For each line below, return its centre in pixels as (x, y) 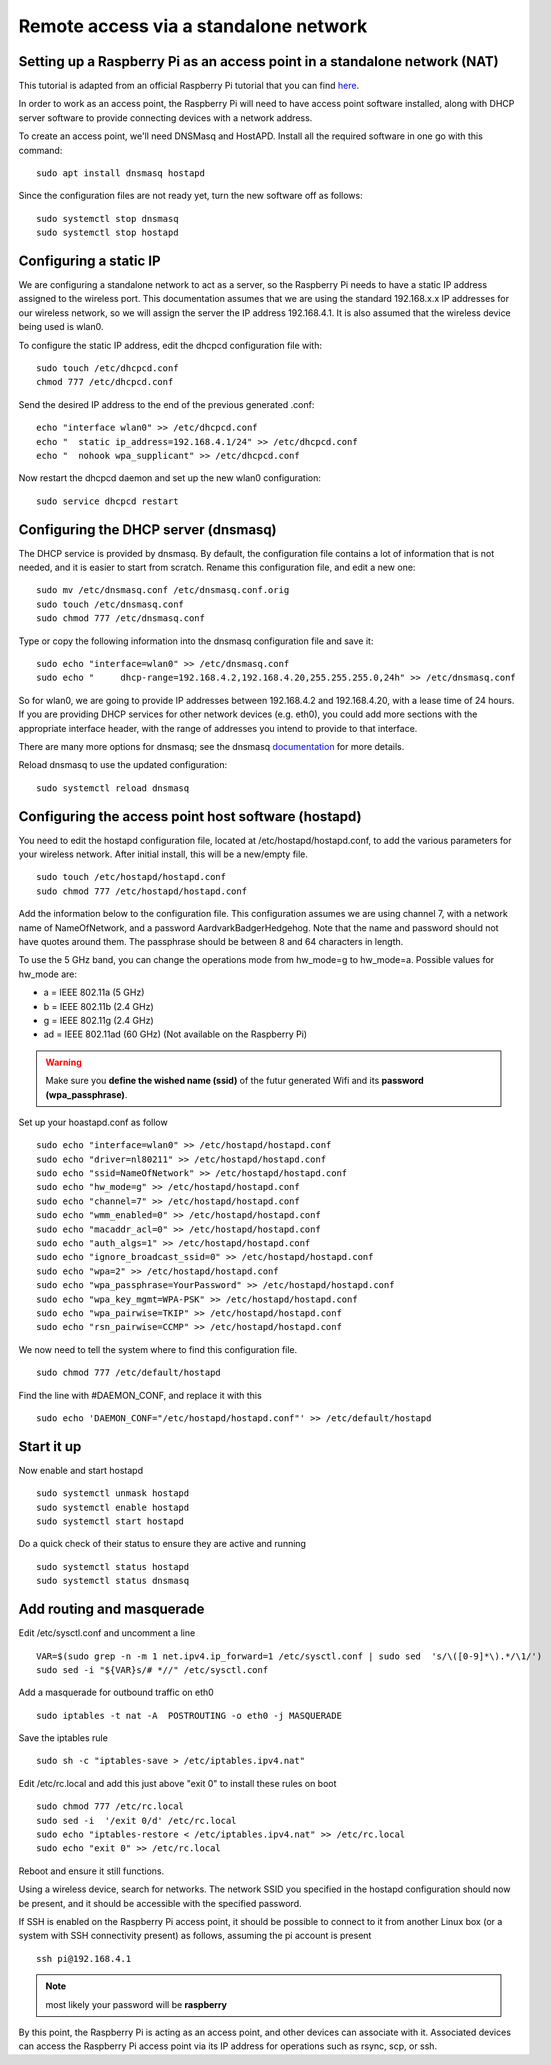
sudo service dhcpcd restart (107, 501)
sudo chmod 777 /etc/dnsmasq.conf (120, 618)
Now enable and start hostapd (81, 1470)
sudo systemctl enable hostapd (113, 1507)
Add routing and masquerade (111, 1609)
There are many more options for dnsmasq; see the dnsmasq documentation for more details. (211, 746)
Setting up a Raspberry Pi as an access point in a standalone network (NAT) (258, 61)
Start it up (50, 1446)
